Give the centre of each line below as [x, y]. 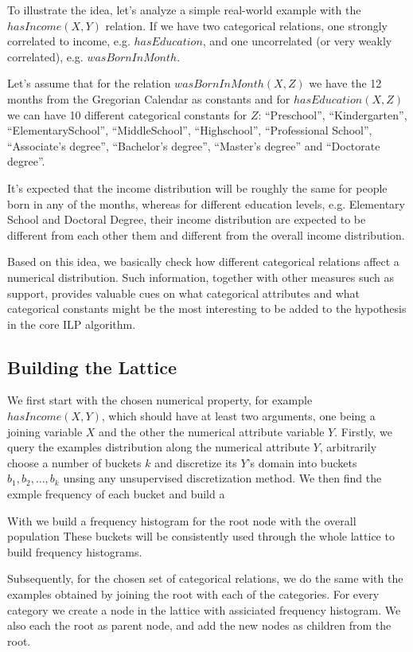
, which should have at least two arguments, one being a [238, 416]
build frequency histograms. [75, 551]
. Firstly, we [363, 431]
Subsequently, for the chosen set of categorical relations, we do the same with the [205, 578]
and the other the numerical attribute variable [212, 431]
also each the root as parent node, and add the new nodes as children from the [199, 625]
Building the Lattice [92, 367]
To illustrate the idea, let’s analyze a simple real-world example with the [184, 10]
